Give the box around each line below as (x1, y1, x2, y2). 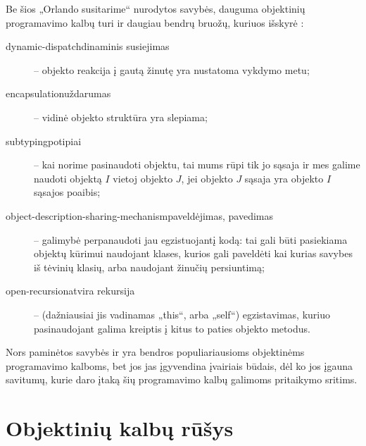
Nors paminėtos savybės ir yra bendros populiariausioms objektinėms (6, 345, 305, 359)
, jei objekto (181, 171, 233, 185)
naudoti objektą (34, 171, 102, 185)
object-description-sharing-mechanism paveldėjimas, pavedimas (6, 208, 274, 223)
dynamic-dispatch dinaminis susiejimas (6, 39, 170, 54)
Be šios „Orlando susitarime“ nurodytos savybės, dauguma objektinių (6, 1, 305, 16)
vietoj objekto (113, 171, 173, 185)
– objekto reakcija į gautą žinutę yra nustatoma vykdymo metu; (34, 62, 310, 77)
